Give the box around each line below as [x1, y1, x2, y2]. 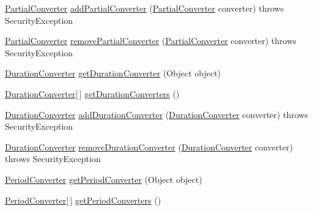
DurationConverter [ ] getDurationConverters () [5, 87, 180, 100]
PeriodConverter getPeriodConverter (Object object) [5, 172, 202, 185]
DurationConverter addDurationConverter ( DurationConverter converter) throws [5, 108, 308, 120]
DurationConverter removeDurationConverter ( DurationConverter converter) [5, 140, 293, 153]
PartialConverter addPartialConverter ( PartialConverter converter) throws [5, 2, 284, 14]
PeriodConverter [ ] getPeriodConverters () [5, 193, 161, 206]
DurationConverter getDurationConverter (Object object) [5, 67, 221, 80]
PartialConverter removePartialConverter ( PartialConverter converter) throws [5, 34, 296, 47]
